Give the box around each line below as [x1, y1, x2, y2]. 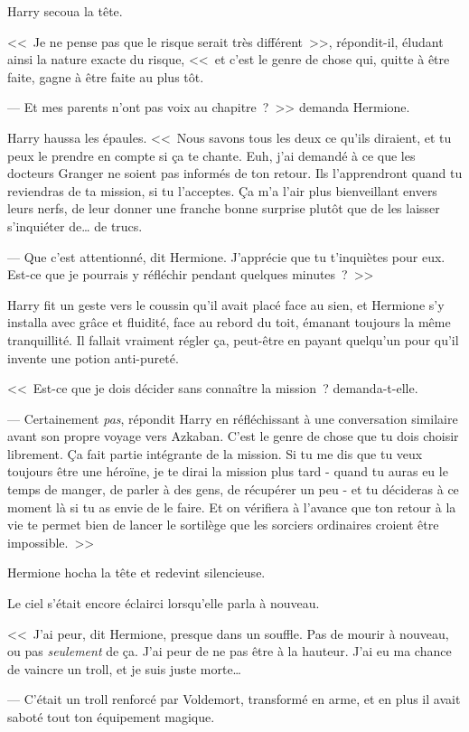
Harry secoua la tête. [7, 2, 123, 20]
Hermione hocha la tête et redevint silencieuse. [7, 563, 266, 582]
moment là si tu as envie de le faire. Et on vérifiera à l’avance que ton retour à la [7, 497, 456, 516]
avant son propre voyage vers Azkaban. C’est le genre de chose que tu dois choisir [7, 427, 459, 446]
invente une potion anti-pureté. [7, 348, 179, 367]
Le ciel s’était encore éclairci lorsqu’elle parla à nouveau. [7, 594, 320, 613]
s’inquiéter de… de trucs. [7, 216, 143, 235]
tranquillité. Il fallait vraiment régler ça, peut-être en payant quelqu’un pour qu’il [7, 330, 459, 349]
